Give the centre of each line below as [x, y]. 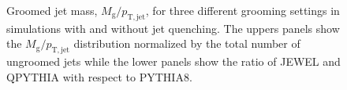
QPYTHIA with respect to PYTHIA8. [99, 76]
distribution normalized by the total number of [187, 43]
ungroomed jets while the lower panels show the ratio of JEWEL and [173, 61]
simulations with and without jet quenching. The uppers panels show [173, 28]
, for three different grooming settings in [243, 10]
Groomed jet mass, [52, 10]
